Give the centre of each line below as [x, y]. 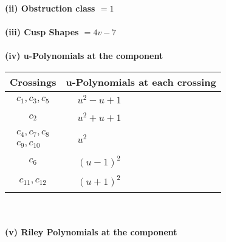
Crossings [33, 81]
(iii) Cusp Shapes [42, 32]
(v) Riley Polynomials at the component [91, 232]
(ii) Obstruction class [50, 8]
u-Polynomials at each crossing [141, 81]
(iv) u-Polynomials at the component [84, 56]
